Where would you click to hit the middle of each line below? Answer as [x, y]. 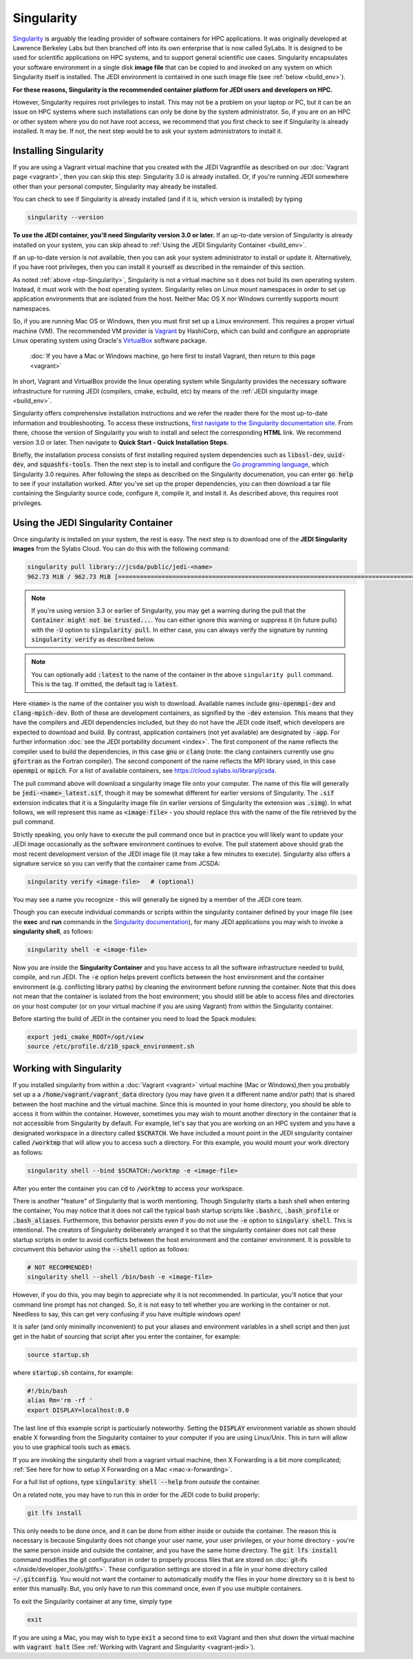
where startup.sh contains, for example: [73, 1372]
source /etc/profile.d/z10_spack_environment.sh [111, 1047]
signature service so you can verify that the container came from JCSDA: [116, 863]
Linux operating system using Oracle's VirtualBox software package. [110, 341]
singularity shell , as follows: [53, 932]
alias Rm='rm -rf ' [60, 1401]
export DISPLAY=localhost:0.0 [78, 1410]
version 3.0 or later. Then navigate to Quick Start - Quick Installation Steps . [120, 442]
